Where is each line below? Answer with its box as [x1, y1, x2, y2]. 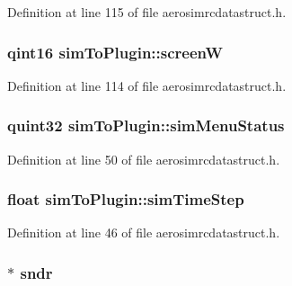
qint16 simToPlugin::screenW [7, 40, 223, 63]
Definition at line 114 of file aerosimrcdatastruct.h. [7, 76, 287, 94]
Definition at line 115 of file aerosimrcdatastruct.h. [7, 3, 287, 21]
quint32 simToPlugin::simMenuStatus [7, 114, 285, 137]
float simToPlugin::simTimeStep [7, 188, 244, 210]
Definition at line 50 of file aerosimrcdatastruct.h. [7, 149, 280, 168]
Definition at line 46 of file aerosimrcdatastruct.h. [7, 223, 280, 242]
